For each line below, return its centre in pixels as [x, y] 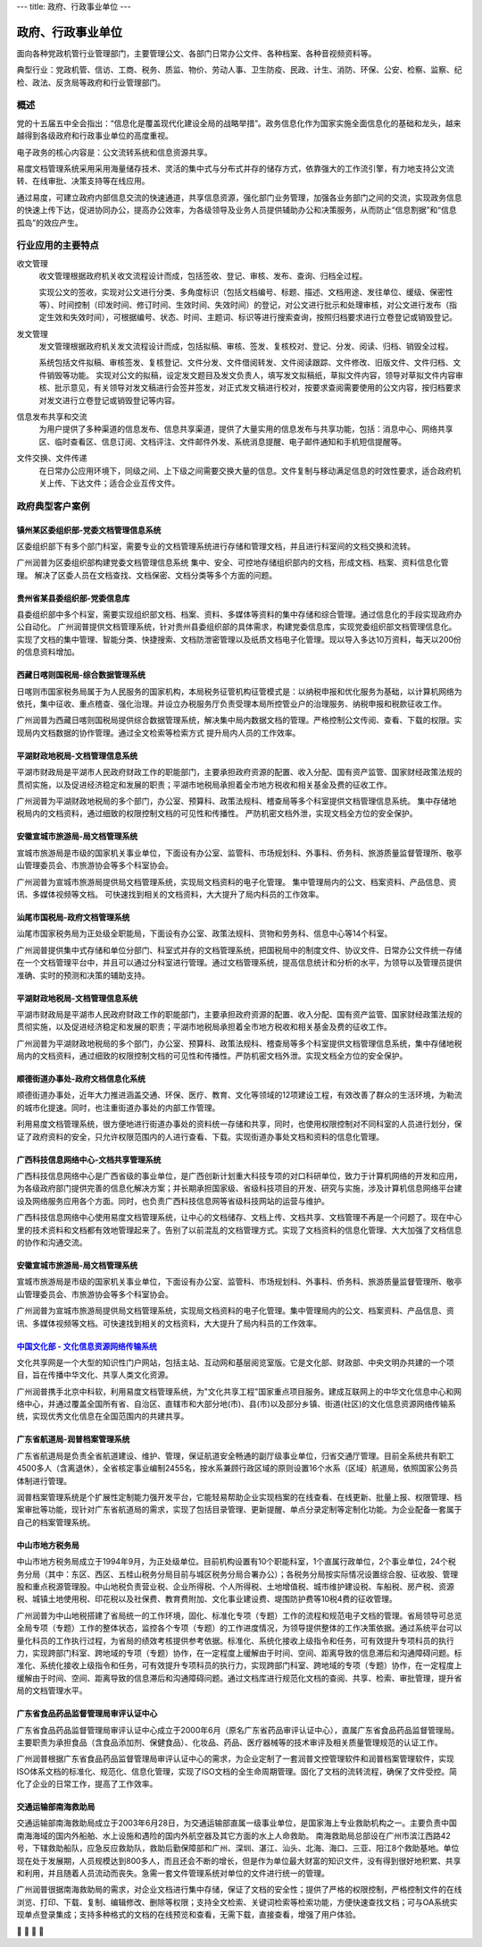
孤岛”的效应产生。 [50, 223]
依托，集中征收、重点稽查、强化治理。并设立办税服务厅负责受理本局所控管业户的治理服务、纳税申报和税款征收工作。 [231, 704]
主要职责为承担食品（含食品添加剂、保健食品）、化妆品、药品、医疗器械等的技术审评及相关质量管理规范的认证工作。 [229, 1742]
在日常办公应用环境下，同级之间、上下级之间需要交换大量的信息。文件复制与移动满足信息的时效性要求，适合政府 [246, 470]
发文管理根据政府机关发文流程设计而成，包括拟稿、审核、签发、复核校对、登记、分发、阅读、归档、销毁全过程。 [246, 346]
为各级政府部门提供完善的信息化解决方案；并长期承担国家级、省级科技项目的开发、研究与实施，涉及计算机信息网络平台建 [239, 1188]
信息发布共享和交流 [52, 417]
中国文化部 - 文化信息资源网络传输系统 [87, 1346]
